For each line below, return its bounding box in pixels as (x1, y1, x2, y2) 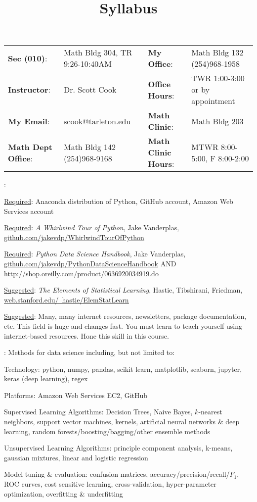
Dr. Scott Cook (63, 84, 117, 96)
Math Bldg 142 (63, 141, 116, 152)
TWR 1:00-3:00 (191, 72, 245, 84)
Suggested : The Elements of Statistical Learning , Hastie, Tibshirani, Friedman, (4, 285, 243, 295)
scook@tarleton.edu (63, 115, 131, 127)
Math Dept (8, 141, 52, 152)
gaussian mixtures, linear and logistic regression (4, 452, 148, 462)
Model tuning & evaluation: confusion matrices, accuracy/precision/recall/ (4, 469, 230, 479)
